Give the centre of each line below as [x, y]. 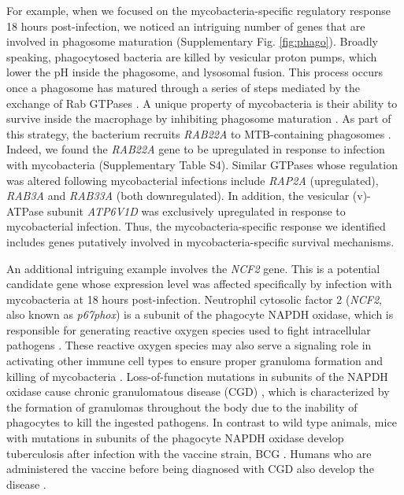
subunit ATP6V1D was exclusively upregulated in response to [196, 211]
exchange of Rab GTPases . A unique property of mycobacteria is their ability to [202, 103]
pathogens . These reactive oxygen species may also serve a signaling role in [189, 345]
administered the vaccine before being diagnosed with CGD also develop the [190, 469]
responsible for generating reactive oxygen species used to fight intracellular [189, 329]
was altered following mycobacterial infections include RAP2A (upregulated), [193, 180]
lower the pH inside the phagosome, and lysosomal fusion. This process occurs [195, 72]
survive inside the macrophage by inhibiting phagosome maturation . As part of [199, 118]
